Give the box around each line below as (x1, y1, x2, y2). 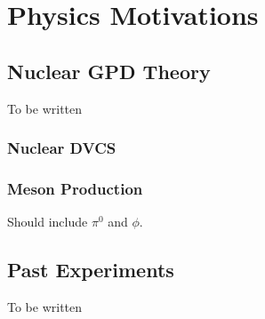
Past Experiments (7, 256, 174, 283)
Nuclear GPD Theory (7, 57, 211, 84)
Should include (7, 212, 88, 231)
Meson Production (7, 177, 143, 199)
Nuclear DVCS (7, 137, 116, 159)
